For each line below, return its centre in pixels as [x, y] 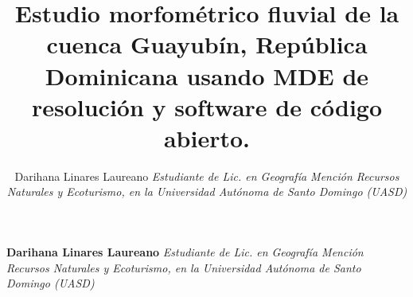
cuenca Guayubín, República [207, 44]
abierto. [207, 137]
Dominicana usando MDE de [207, 75]
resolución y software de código [207, 106]
